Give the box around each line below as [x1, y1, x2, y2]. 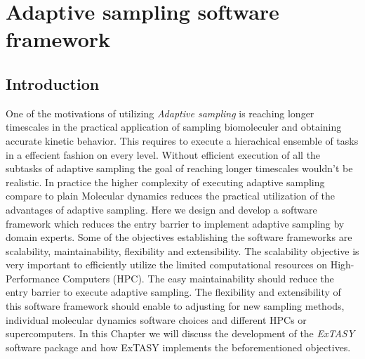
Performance [6, 270, 60, 285]
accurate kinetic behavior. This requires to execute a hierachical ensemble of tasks [6, 133, 359, 148]
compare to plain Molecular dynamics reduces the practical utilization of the [6, 188, 335, 203]
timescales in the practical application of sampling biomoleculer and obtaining [6, 119, 342, 134]
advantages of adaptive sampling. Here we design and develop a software [6, 202, 317, 216]
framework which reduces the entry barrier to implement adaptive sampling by [6, 216, 345, 230]
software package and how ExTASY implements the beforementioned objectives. [6, 339, 351, 354]
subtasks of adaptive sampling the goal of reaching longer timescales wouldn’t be [6, 161, 353, 176]
